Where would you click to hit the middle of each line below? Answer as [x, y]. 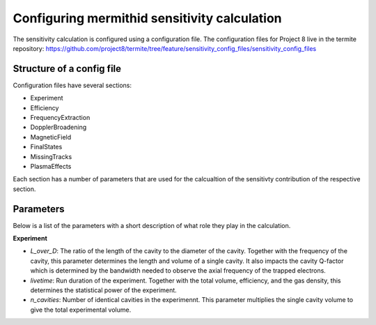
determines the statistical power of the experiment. [103, 290]
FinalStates [46, 147]
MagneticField [51, 137]
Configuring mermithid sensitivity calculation [147, 18]
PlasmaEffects [51, 166]
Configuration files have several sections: [72, 85]
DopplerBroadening [58, 127]
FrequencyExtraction [60, 118]
